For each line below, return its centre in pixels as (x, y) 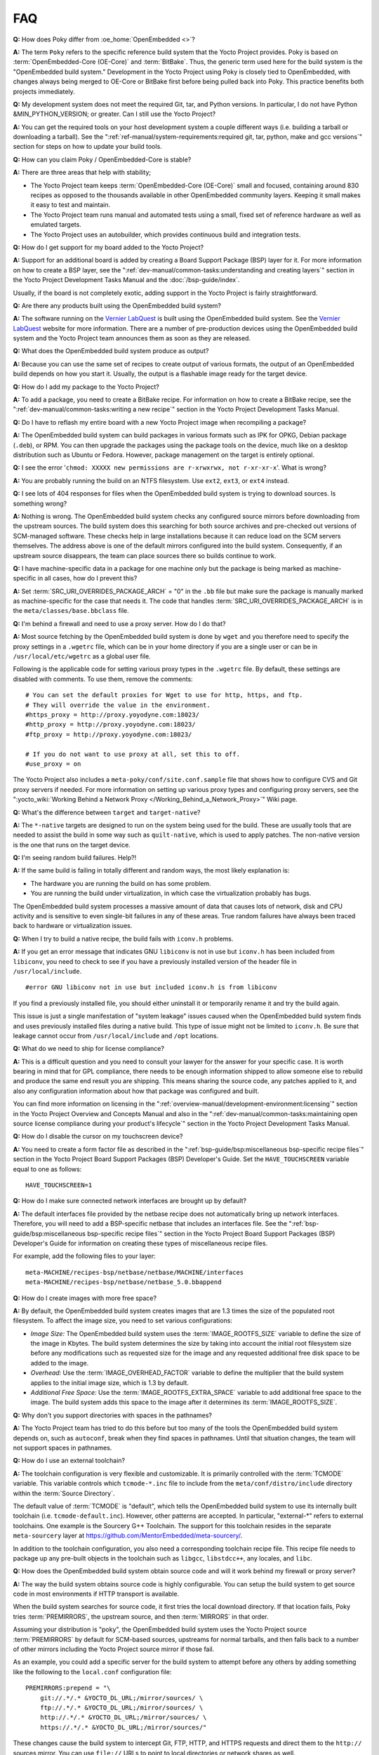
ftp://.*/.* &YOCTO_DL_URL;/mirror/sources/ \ (121, 1707)
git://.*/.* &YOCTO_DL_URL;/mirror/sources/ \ (121, 1698)
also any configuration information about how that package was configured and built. (136, 1091)
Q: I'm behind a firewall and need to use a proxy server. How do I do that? (119, 623)
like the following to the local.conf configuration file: (92, 1671)
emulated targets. (56, 225)
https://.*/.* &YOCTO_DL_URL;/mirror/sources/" (123, 1727)
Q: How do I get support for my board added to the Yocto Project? (108, 247)
